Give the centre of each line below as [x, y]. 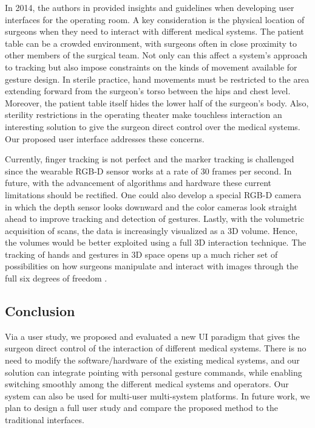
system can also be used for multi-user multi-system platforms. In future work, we [157, 395]
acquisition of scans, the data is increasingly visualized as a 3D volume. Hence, [151, 230]
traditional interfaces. [45, 420]
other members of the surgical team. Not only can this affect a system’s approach [156, 55]
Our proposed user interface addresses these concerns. [105, 138]
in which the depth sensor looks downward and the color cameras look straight [151, 206]
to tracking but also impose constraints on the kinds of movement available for [151, 67]
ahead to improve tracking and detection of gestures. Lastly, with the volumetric [154, 219]
